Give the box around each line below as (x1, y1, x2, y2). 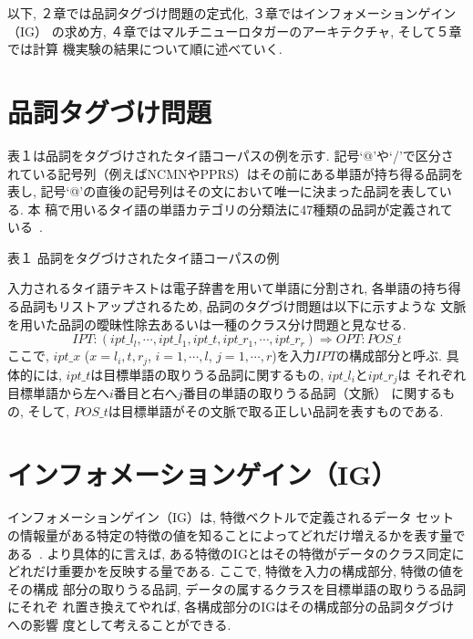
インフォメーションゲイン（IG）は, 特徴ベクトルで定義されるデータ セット (7, 508, 455, 527)
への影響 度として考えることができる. (7, 615, 231, 634)
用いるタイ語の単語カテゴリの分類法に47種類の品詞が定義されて (70, 199, 453, 218)
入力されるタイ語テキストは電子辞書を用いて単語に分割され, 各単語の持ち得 (7, 278, 461, 298)
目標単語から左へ (7, 383, 109, 403)
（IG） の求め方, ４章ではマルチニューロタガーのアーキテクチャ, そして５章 (7, 21, 462, 40)
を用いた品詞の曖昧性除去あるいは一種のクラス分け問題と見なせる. (7, 314, 406, 333)
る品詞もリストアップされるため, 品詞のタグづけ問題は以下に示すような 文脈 (7, 297, 467, 316)
